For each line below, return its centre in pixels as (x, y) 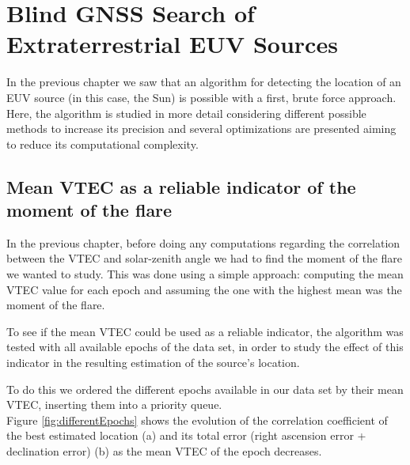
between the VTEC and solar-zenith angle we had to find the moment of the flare (205, 258)
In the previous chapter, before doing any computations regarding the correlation (203, 242)
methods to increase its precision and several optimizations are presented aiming (201, 129)
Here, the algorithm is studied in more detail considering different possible (186, 113)
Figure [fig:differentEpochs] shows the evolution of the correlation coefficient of (197, 420)
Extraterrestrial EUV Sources (172, 44)
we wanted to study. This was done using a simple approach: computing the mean (205, 274)
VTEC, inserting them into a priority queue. (114, 405)
